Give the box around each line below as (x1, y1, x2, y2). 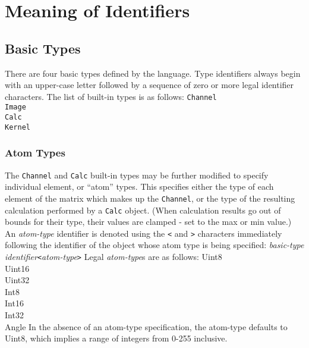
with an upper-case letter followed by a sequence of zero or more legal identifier (5, 79, 294, 91)
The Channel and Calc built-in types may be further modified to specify (5, 168, 269, 181)
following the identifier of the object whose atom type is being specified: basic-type (5, 239, 304, 251)
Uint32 (5, 274, 30, 286)
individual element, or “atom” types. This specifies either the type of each (5, 180, 274, 193)
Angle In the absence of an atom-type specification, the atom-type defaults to (5, 320, 288, 333)
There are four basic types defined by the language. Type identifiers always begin (5, 67, 301, 79)
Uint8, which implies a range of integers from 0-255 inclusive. (5, 332, 228, 344)
